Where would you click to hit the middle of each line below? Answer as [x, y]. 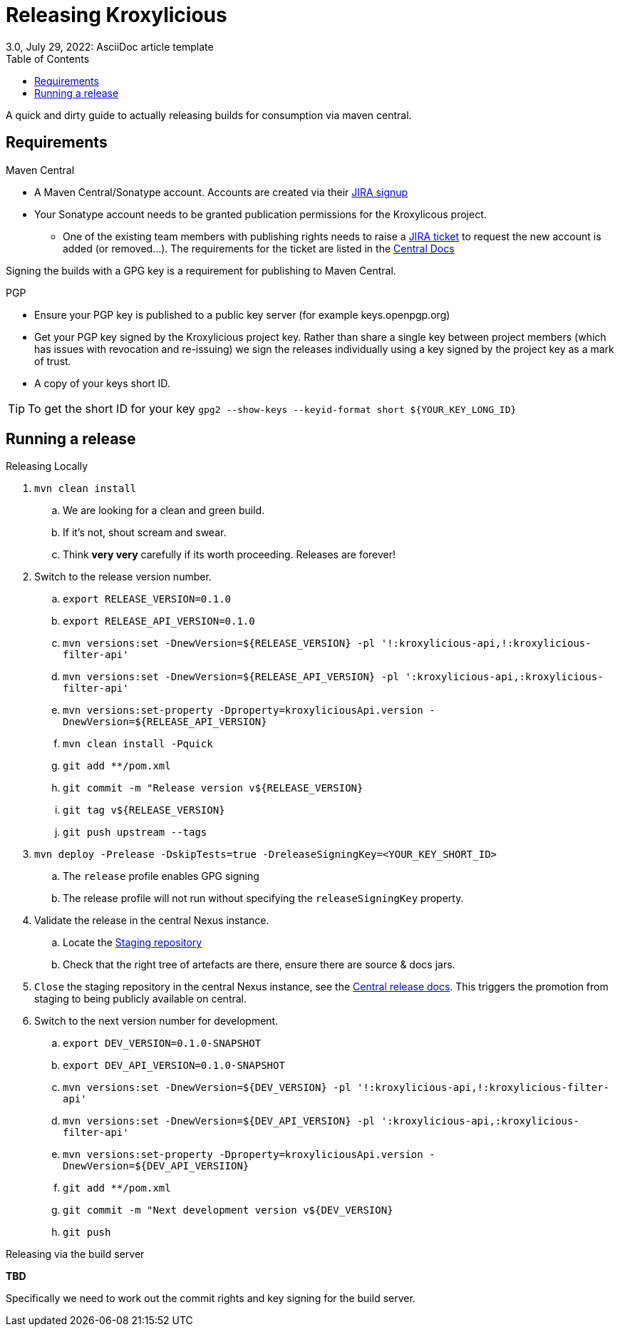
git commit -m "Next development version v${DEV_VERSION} [228, 1210]
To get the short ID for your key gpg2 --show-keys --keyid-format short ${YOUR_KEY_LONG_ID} [272, 408]
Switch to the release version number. [123, 577]
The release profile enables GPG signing [161, 876]
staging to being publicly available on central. [141, 999]
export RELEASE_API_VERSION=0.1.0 [159, 621]
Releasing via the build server [75, 1254]
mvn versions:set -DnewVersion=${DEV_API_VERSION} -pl [219, 1121]
